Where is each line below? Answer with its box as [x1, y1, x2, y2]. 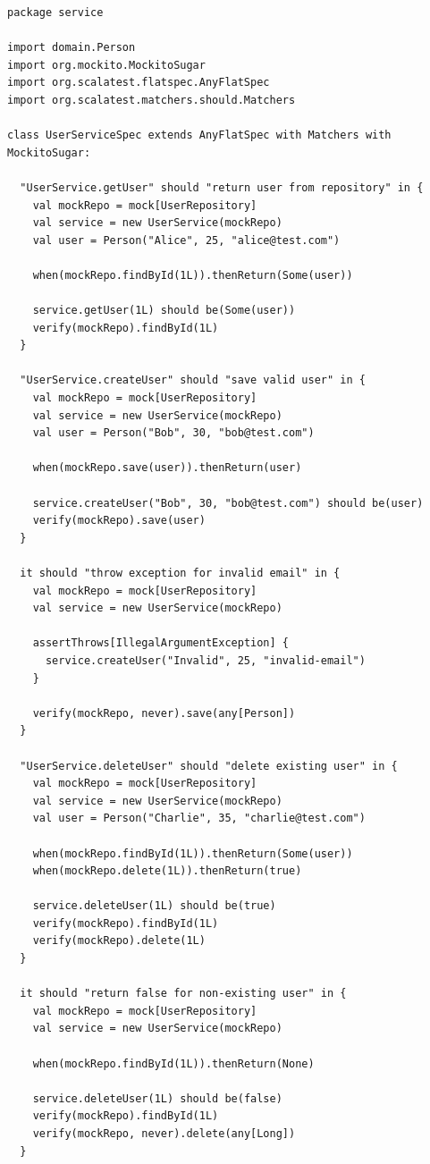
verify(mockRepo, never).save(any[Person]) [32, 706, 296, 720]
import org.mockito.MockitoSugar [7, 58, 206, 72]
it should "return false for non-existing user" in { [20, 987, 347, 1000]
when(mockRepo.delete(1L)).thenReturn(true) [32, 865, 302, 878]
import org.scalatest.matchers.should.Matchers [7, 93, 296, 106]
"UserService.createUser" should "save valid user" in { [20, 374, 366, 387]
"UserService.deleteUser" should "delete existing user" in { [20, 759, 398, 772]
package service [7, 6, 104, 19]
